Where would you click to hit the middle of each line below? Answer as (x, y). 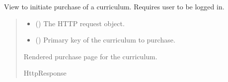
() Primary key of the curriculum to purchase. (105, 40)
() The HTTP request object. (80, 23)
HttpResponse (45, 73)
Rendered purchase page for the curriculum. (90, 56)
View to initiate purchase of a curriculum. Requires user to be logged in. (114, 6)
